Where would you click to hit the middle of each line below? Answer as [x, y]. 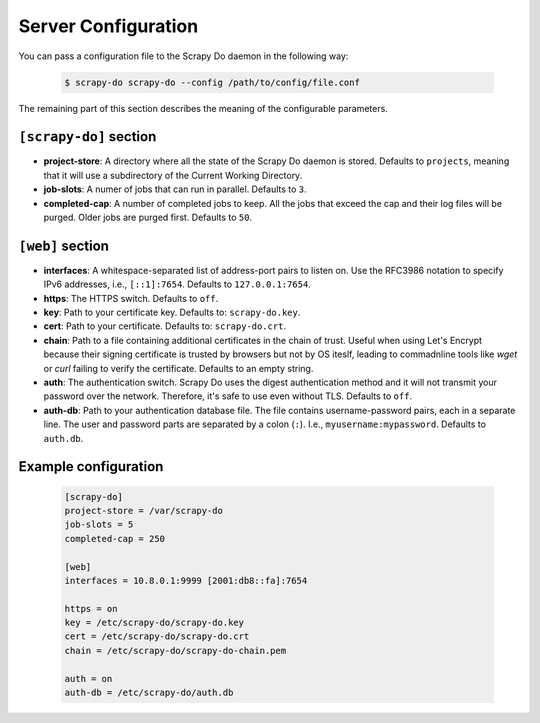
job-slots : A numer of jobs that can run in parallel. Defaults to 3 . [175, 189]
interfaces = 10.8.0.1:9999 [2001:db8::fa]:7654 [186, 580]
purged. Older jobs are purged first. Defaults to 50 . [148, 217]
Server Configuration [108, 26]
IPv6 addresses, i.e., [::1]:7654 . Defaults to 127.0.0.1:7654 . [177, 284]
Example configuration [91, 466]
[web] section [64, 245]
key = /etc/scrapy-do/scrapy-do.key [154, 623]
